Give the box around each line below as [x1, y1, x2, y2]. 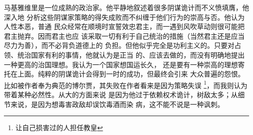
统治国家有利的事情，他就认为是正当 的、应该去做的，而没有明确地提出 [17, 49, 245, 60]
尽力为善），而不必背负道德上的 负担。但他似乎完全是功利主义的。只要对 [4, 40, 235, 50]
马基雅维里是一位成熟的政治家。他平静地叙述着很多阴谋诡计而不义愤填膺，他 [4, 2, 249, 12]
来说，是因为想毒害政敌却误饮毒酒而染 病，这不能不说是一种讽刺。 [10, 99, 224, 109]
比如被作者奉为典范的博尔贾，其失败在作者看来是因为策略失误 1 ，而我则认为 [4, 78, 248, 90]
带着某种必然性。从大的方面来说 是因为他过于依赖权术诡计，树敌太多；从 [4, 90, 238, 99]
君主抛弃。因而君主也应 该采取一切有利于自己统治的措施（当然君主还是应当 [4, 30, 245, 41]
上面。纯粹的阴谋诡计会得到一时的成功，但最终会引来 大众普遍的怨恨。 [17, 69, 245, 79]
